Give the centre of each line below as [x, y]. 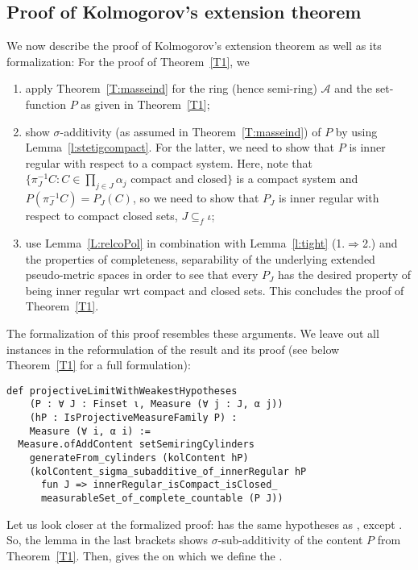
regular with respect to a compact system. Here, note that [169, 162]
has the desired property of [344, 275]
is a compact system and [297, 179]
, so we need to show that [196, 198]
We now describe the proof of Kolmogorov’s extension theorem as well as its [194, 46]
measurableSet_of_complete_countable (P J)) [162, 498]
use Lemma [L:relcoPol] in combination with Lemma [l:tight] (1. [185, 242]
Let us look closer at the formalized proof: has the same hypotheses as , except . [205, 524]
